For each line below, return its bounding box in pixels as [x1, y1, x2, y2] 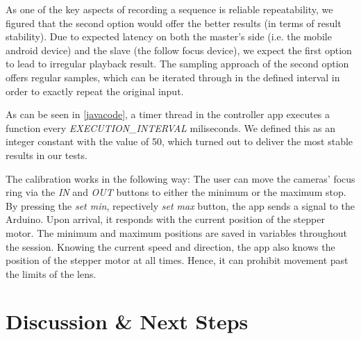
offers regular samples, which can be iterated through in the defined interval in [6, 69, 340, 84]
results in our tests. [6, 147, 87, 162]
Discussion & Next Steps [6, 307, 249, 336]
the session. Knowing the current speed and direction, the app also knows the [6, 239, 335, 254]
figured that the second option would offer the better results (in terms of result [6, 15, 342, 30]
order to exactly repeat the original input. [6, 83, 184, 98]
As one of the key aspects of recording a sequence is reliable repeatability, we [6, 2, 333, 16]
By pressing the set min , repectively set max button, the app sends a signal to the [6, 198, 355, 213]
